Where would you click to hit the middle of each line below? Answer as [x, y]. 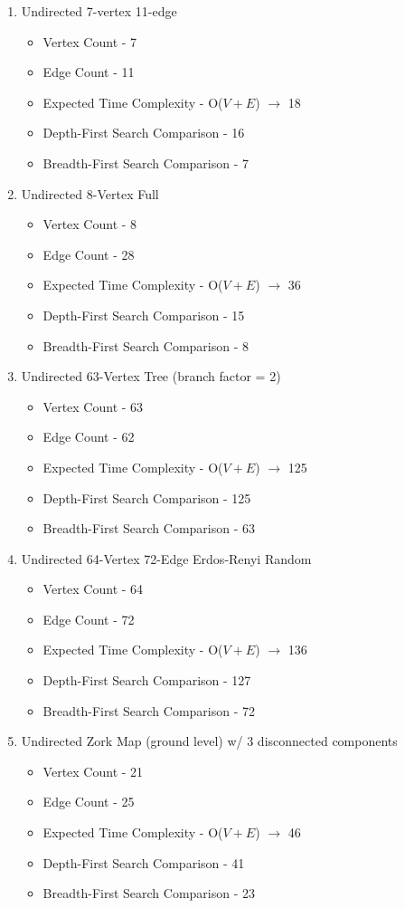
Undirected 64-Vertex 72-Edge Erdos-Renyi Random [166, 558]
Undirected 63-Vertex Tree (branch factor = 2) [151, 376]
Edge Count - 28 [89, 254]
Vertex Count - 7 [90, 41]
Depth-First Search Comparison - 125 [147, 497]
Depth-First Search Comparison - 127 [147, 680]
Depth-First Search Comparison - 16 [144, 133]
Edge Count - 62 [89, 437]
